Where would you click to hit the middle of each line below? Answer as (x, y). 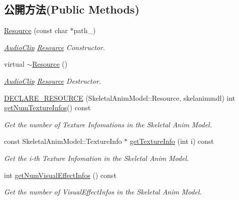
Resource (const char (36, 30)
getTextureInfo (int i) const (172, 141)
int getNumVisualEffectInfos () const (60, 175)
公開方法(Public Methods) (72, 9)
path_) (85, 30)
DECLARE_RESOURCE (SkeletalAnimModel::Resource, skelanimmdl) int (120, 97)
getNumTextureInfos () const (47, 108)
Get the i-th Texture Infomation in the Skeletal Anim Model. (96, 158)
